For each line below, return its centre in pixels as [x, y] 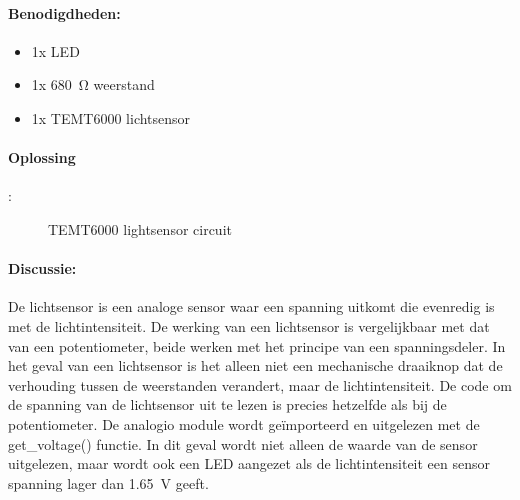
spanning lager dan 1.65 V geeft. [108, 482]
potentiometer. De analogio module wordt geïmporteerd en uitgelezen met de [244, 423]
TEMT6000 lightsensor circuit [140, 228]
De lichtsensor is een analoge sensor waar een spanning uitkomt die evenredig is [251, 306]
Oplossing [42, 157]
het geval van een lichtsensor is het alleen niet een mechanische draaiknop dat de [255, 365]
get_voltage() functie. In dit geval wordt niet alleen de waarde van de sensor [243, 443]
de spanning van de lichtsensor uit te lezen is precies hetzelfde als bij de [227, 404]
